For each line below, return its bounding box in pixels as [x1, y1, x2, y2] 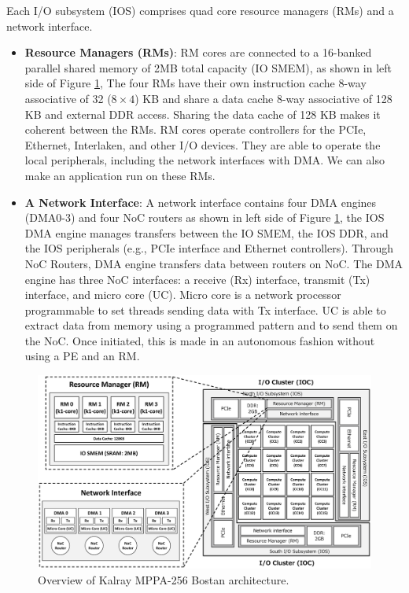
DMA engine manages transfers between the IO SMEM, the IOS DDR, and [24, 224, 389, 241]
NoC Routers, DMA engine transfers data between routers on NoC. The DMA [24, 255, 403, 271]
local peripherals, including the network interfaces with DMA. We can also [24, 152, 385, 168]
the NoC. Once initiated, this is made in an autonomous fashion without [24, 332, 375, 348]
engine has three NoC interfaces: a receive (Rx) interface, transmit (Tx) [24, 271, 370, 287]
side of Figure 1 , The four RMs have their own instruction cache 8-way [24, 75, 367, 91]
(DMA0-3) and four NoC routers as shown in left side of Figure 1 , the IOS [24, 209, 385, 226]
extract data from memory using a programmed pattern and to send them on [24, 317, 398, 333]
